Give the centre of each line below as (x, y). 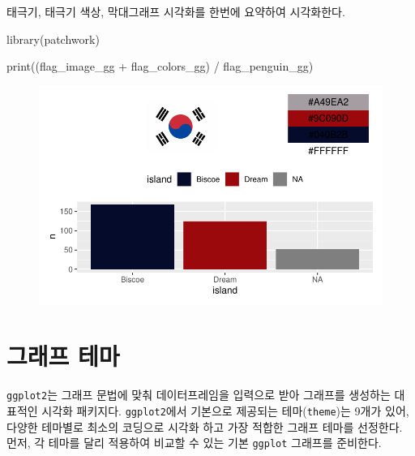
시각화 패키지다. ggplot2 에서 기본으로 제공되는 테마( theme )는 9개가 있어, (225, 410)
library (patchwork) (53, 39)
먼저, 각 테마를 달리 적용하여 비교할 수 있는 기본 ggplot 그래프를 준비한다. (194, 443)
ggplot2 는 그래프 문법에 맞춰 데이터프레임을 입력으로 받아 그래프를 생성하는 (199, 395)
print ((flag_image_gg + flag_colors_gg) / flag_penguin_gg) (160, 66)
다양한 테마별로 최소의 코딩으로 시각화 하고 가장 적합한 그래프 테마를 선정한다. (205, 426)
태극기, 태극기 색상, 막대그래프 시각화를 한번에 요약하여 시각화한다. (176, 11)
